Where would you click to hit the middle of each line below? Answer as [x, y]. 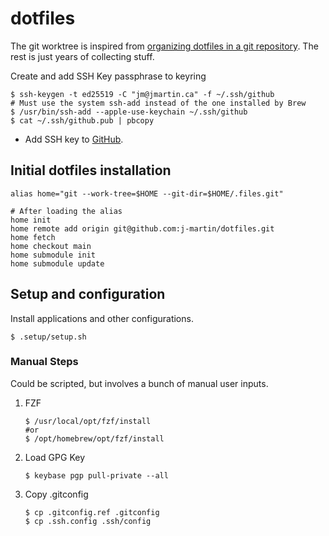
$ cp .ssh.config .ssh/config [88, 521]
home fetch [33, 237]
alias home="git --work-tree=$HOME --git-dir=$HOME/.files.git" [147, 193]
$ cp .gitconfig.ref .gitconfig [92, 512]
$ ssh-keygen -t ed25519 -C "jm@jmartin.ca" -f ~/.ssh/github [142, 94]
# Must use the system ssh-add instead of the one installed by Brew [158, 103]
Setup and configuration [88, 294]
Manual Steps [44, 362]
